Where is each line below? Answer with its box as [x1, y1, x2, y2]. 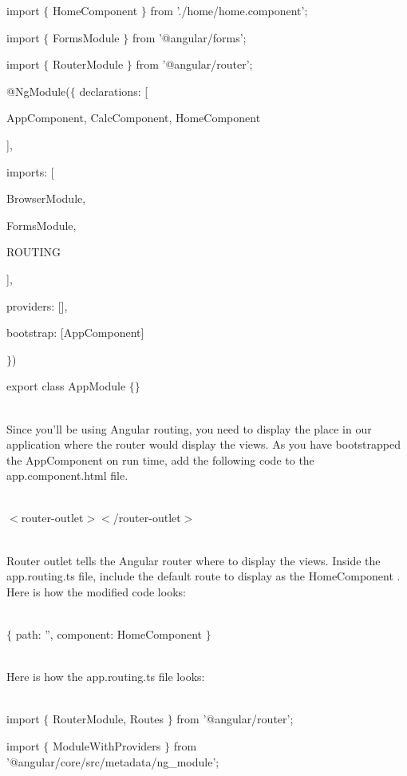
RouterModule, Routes [52, 711, 164, 727]
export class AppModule [6, 378, 126, 394]
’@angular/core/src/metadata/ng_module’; [6, 753, 219, 770]
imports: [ [6, 163, 54, 180]
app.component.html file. [6, 467, 128, 484]
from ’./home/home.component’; [150, 2, 308, 18]
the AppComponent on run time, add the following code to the [6, 451, 314, 468]
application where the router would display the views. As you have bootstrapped [6, 436, 401, 453]
